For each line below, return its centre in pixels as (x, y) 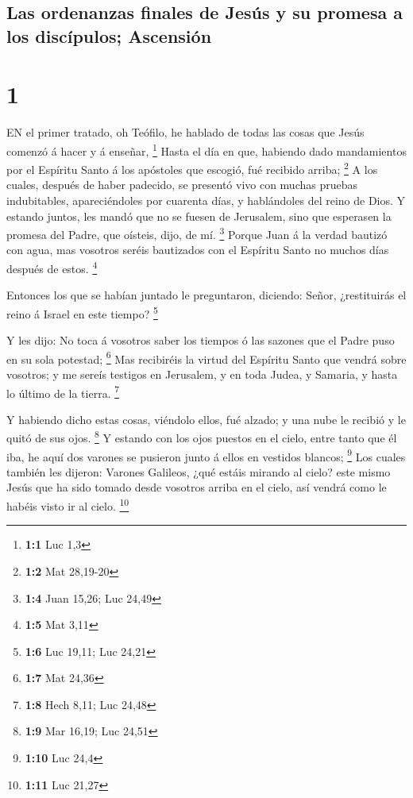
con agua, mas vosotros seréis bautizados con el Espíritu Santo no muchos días (198, 250)
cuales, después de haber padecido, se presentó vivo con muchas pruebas (182, 185)
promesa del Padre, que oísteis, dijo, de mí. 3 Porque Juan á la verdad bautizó (197, 233)
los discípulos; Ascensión (109, 35)
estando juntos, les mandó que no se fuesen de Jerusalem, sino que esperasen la (199, 216)
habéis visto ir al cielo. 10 (68, 505)
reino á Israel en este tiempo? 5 (82, 312)
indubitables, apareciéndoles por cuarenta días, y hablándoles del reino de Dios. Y (206, 200)
